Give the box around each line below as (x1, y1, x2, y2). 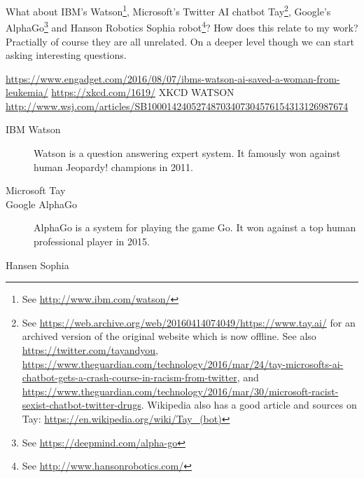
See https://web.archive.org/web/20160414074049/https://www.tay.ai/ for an (22, 315, 356, 329)
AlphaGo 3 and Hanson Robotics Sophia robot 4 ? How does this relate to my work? (6, 18, 358, 34)
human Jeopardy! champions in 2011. (34, 159, 193, 174)
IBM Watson (6, 122, 61, 137)
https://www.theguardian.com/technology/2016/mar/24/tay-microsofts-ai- (22, 356, 344, 371)
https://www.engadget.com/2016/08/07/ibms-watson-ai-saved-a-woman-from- (6, 71, 340, 86)
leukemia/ (6, 85, 48, 100)
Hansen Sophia (6, 257, 69, 272)
